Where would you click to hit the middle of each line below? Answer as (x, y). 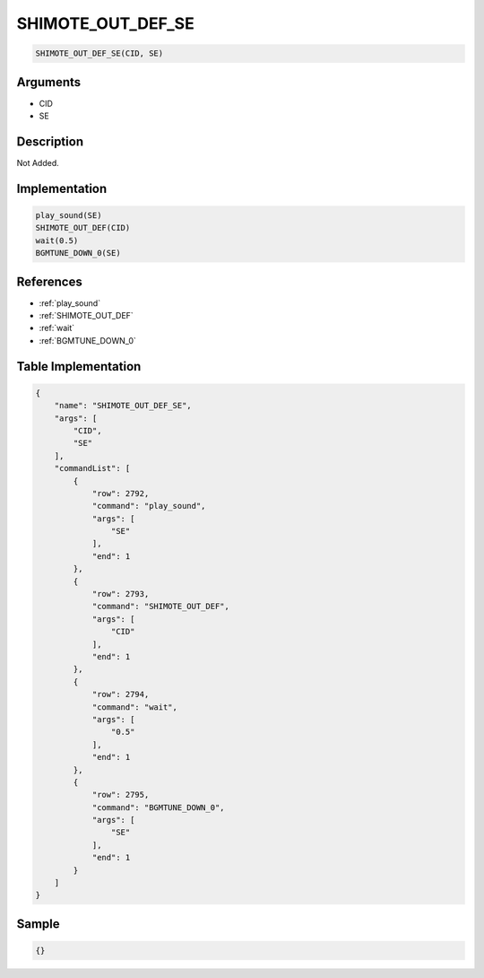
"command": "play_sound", (149, 506)
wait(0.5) (57, 240)
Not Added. (38, 162)
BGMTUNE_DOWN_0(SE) (78, 253)
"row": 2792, (121, 493)
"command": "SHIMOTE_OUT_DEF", (161, 607)
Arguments (49, 82)
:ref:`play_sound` (70, 303)
